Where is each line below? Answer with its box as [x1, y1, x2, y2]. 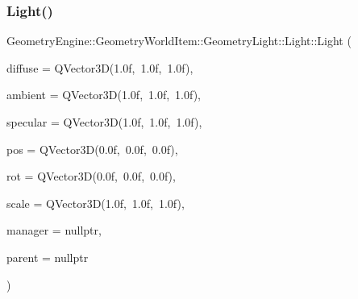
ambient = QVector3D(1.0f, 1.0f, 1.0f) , [6, 86, 202, 103]
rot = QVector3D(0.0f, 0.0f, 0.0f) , [6, 168, 176, 185]
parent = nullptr [6, 248, 89, 265]
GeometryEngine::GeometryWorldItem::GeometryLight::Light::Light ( [6, 32, 352, 49]
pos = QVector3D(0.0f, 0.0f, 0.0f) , [6, 140, 178, 157]
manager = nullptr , [6, 222, 102, 239]
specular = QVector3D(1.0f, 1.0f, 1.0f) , [6, 114, 202, 130]
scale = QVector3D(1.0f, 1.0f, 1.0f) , [6, 194, 185, 211]
